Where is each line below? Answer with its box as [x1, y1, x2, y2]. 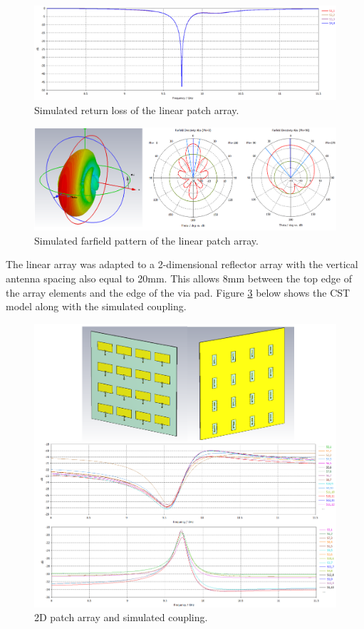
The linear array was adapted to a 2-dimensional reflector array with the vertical [6, 257, 358, 272]
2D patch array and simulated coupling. [34, 610, 208, 625]
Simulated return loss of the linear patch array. [34, 103, 239, 117]
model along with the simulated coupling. [6, 299, 187, 314]
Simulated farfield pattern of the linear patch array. [34, 232, 259, 247]
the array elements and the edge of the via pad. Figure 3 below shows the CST [6, 285, 350, 300]
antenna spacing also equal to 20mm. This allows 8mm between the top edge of [6, 271, 352, 286]
